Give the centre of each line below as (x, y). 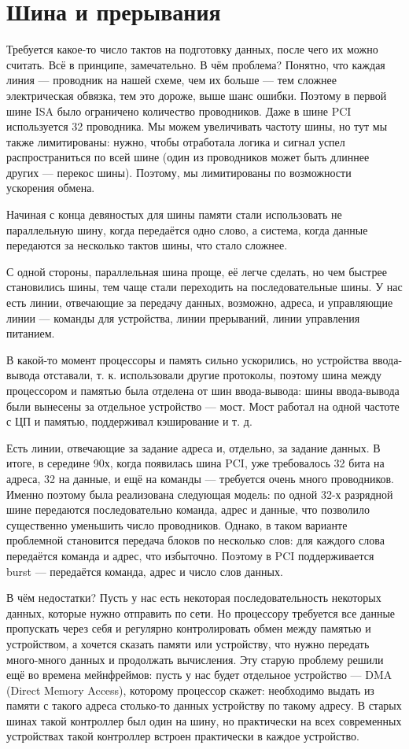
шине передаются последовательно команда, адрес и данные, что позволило (188, 509)
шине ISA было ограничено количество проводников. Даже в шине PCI (179, 111)
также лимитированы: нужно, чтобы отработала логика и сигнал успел (176, 141)
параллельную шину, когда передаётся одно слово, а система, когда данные (187, 229)
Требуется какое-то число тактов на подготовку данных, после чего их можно (192, 49)
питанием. (31, 333)
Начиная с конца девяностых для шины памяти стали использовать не (174, 214)
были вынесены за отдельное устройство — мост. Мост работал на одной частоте (203, 406)
